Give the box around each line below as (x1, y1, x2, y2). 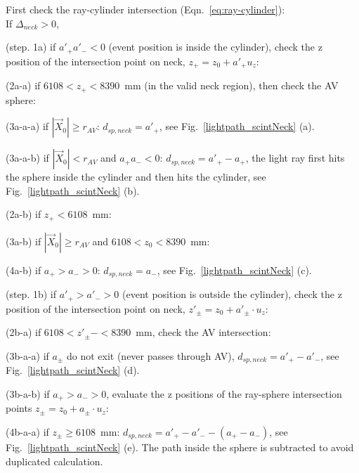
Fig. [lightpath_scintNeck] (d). (6, 363, 140, 377)
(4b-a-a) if (6, 424, 49, 439)
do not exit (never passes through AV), (66, 348, 235, 363)
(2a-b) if (6, 207, 41, 221)
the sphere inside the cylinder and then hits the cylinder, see (6, 169, 266, 184)
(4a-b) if (6, 262, 41, 277)
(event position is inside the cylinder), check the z (108, 39, 322, 54)
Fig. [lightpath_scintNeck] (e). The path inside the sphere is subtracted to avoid (6, 439, 354, 454)
